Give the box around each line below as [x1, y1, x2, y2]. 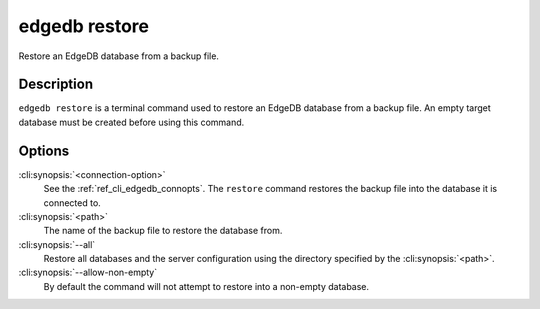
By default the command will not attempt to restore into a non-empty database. [43, 280, 370, 292]
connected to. [43, 196, 102, 209]
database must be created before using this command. [18, 116, 245, 128]
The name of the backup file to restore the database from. [43, 225, 283, 237]
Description [18, 76, 94, 93]
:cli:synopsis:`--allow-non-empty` [18, 266, 158, 279]
